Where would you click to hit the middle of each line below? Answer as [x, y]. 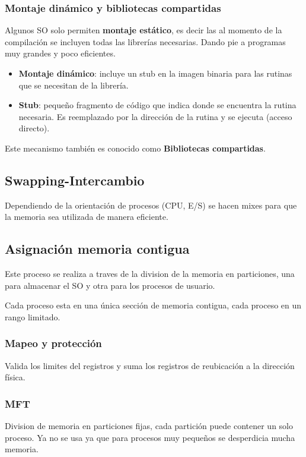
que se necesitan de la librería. [74, 85]
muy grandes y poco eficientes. [60, 53]
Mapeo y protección [53, 343]
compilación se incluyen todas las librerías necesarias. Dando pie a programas [145, 41]
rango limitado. [33, 316]
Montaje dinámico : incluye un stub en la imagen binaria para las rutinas [155, 73]
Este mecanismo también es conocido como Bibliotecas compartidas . [135, 148]
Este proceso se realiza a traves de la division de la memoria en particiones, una [150, 274]
